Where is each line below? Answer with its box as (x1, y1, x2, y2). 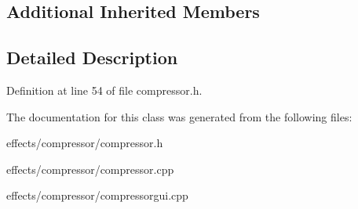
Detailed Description (6, 45, 178, 70)
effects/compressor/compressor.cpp (6, 160, 174, 177)
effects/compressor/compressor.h (6, 135, 163, 151)
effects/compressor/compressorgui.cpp (6, 187, 188, 204)
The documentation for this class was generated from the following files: (6, 108, 353, 124)
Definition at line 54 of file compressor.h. (6, 81, 203, 98)
